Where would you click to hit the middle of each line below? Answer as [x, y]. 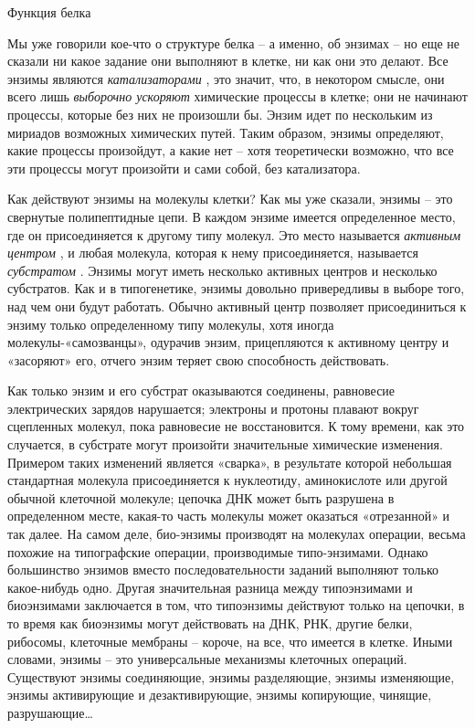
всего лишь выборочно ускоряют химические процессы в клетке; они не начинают [237, 96]
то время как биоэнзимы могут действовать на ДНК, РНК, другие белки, [210, 623]
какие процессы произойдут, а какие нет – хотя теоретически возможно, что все [231, 150]
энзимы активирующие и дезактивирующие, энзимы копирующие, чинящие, [220, 695]
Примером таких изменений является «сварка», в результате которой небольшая [230, 462]
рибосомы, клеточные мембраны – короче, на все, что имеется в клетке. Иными [230, 641]
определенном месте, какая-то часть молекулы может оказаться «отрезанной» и [229, 516]
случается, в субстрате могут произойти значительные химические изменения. [225, 444]
